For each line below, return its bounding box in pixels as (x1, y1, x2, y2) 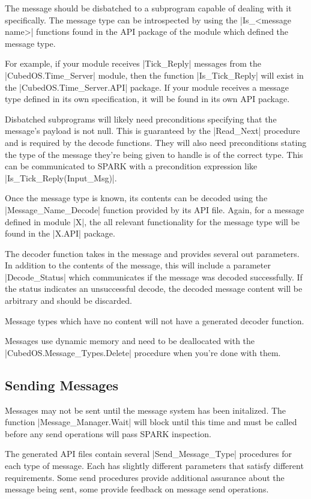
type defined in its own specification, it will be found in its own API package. (5, 92, 290, 105)
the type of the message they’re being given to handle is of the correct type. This (5, 148, 303, 160)
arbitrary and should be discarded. (5, 294, 132, 307)
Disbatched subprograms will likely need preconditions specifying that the (5, 112, 277, 125)
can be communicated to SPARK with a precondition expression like (5, 160, 258, 172)
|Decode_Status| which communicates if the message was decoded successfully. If (5, 270, 303, 283)
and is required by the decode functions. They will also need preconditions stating (5, 136, 307, 148)
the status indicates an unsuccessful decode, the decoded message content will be (5, 282, 303, 295)
